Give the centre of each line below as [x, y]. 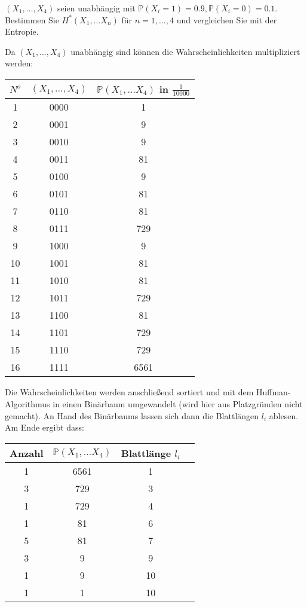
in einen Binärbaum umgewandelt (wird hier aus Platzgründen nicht [178, 404]
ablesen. [284, 415]
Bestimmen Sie [32, 19]
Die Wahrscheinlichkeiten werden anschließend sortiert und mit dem [129, 392]
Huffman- [273, 392]
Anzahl [27, 453]
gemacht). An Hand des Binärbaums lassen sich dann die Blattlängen [132, 415]
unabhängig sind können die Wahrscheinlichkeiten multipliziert [185, 51]
